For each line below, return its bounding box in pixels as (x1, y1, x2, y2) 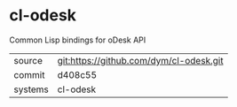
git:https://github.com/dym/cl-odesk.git (57, 54, 224, 66)
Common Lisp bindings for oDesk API (9, 34, 146, 45)
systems (13, 83, 49, 96)
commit (13, 68, 45, 80)
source (13, 54, 43, 66)
